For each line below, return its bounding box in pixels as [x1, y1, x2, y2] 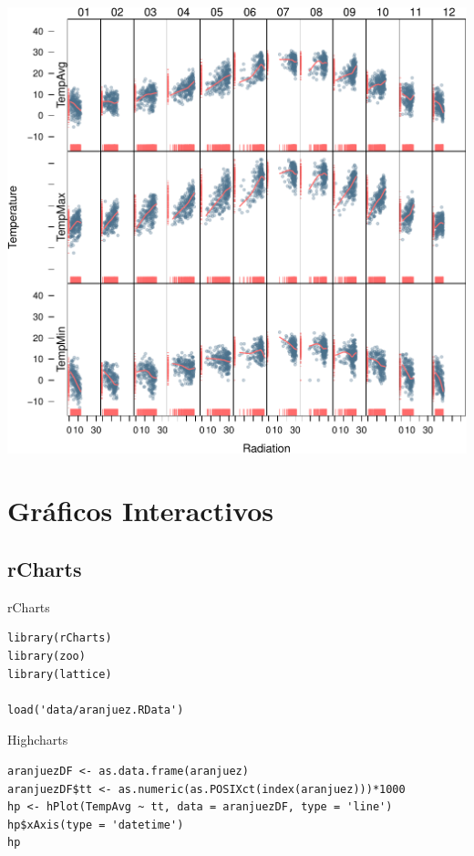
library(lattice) [7, 667, 112, 681]
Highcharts [7, 730, 68, 749]
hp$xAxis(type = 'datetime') [7, 818, 184, 831]
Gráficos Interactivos [7, 492, 274, 529]
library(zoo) [7, 649, 86, 663]
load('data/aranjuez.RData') [7, 703, 184, 716]
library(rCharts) [7, 632, 112, 645]
